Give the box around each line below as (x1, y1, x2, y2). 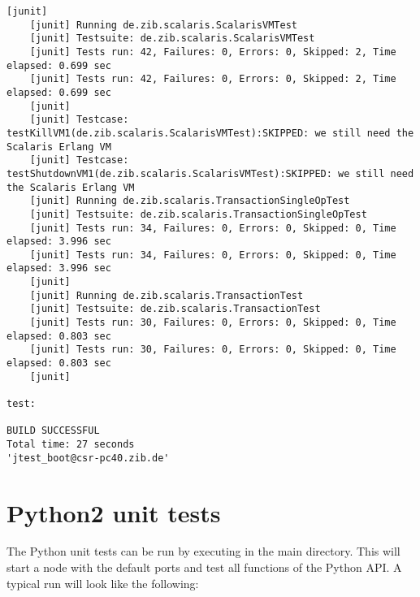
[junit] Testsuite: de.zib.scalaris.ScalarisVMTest (29, 32, 315, 45)
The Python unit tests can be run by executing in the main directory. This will (6, 543, 401, 560)
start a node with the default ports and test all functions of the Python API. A (6, 559, 402, 576)
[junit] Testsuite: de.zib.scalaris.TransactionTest (29, 303, 321, 315)
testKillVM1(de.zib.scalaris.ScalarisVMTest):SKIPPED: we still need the (6, 127, 414, 139)
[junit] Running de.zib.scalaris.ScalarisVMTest (29, 19, 297, 31)
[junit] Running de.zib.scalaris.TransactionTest (29, 289, 304, 301)
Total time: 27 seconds (6, 439, 135, 450)
